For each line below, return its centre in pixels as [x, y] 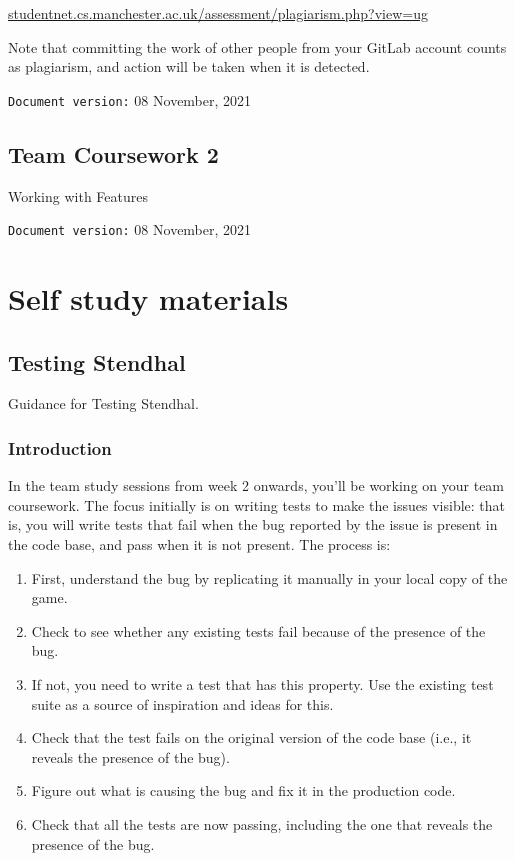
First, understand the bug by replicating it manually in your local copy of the [269, 577]
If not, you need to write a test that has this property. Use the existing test [262, 684]
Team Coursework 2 [113, 153]
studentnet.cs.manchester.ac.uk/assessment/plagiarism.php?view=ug [218, 13]
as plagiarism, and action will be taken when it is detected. [189, 66]
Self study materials [148, 298]
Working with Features [78, 195]
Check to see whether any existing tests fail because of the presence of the [258, 630]
